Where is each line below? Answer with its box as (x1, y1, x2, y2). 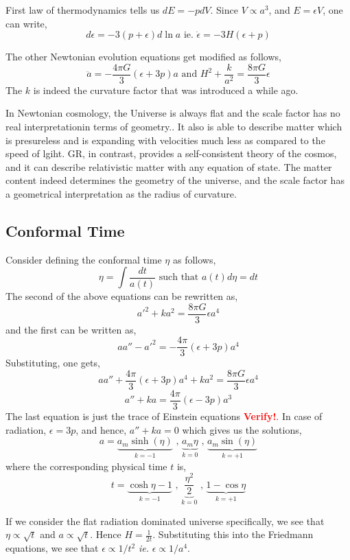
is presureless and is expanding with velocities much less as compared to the (5, 132, 325, 147)
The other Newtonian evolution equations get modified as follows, (5, 49, 281, 64)
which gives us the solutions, (182, 422, 302, 436)
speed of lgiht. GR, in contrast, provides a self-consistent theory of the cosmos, (5, 146, 337, 161)
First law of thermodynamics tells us (5, 3, 160, 16)
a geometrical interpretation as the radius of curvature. (5, 187, 237, 200)
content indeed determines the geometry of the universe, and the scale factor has (5, 173, 345, 187)
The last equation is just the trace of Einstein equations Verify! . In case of (5, 409, 323, 423)
